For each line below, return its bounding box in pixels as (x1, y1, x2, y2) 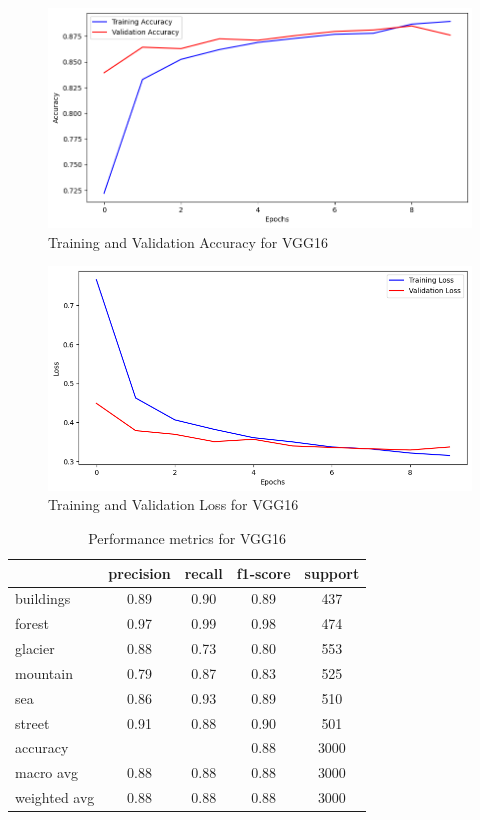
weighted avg (15, 787, 95, 808)
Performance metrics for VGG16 (88, 527, 286, 548)
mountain (15, 662, 73, 683)
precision (108, 562, 171, 583)
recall (184, 562, 223, 583)
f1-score (236, 562, 291, 583)
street (15, 712, 50, 733)
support (304, 562, 360, 583)
